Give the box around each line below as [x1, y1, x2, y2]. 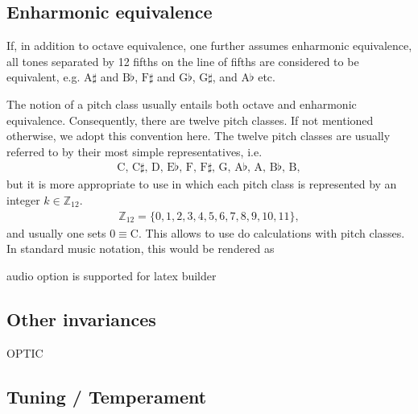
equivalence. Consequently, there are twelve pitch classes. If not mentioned [6, 111, 374, 128]
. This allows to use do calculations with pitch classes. [138, 224, 405, 241]
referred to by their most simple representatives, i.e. [6, 143, 263, 159]
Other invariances [6, 306, 156, 331]
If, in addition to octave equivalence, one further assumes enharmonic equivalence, [6, 37, 412, 54]
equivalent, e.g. [6, 68, 81, 85]
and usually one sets [6, 224, 106, 241]
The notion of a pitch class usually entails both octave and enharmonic [6, 95, 357, 112]
